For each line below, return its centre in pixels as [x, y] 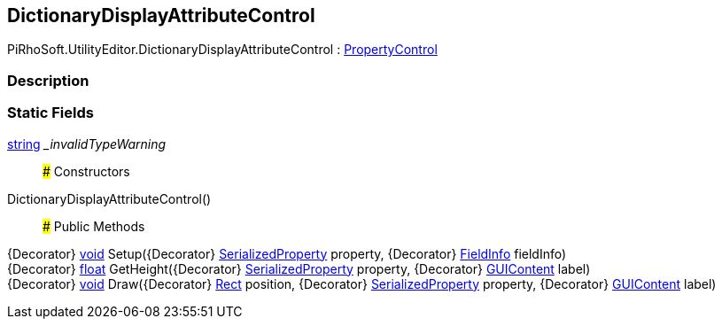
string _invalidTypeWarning [87, 144]
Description [48, 80]
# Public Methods [94, 226]
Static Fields [50, 113]
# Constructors [86, 171]
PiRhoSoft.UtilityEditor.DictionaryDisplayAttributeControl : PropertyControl [222, 50]
